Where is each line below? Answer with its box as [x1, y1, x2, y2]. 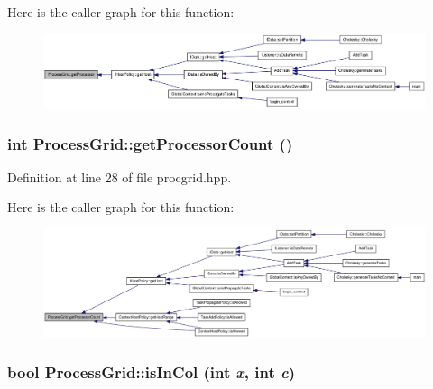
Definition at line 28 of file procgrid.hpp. [7, 167, 232, 186]
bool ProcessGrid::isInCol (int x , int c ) [7, 361, 296, 384]
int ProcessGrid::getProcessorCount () [7, 132, 293, 154]
